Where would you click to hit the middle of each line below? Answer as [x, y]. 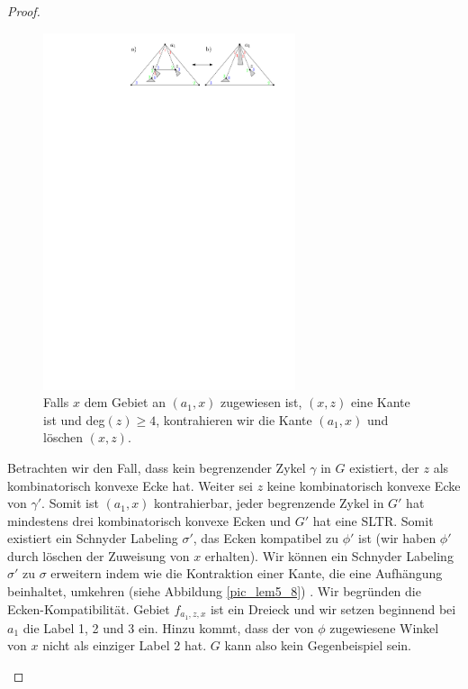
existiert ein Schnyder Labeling [93, 538]
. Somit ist [70, 503]
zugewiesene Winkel [384, 627]
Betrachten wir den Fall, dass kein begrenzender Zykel [157, 467]
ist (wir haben [397, 538]
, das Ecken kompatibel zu [266, 538]
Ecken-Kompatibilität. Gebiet [89, 608]
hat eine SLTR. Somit [373, 520]
